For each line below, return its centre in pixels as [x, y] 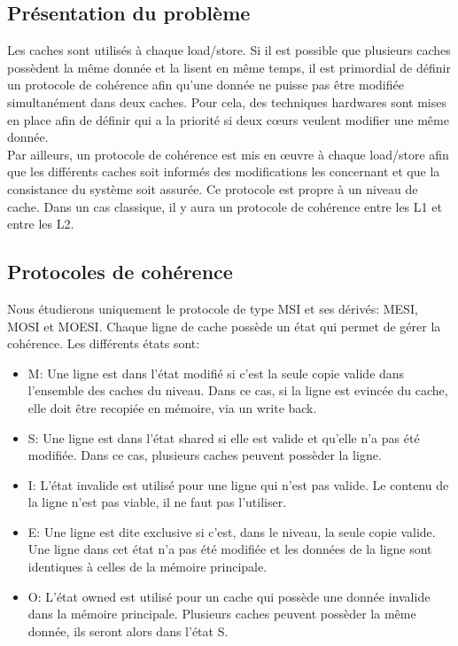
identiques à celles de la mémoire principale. [147, 567]
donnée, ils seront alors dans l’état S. [128, 630]
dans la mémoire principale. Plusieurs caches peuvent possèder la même [222, 614]
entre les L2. [41, 224]
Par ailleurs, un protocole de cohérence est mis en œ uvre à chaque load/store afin [228, 154]
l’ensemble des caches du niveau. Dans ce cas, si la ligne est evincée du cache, [238, 390]
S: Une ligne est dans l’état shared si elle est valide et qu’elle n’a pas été [224, 437]
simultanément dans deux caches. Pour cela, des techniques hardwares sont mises [227, 101]
